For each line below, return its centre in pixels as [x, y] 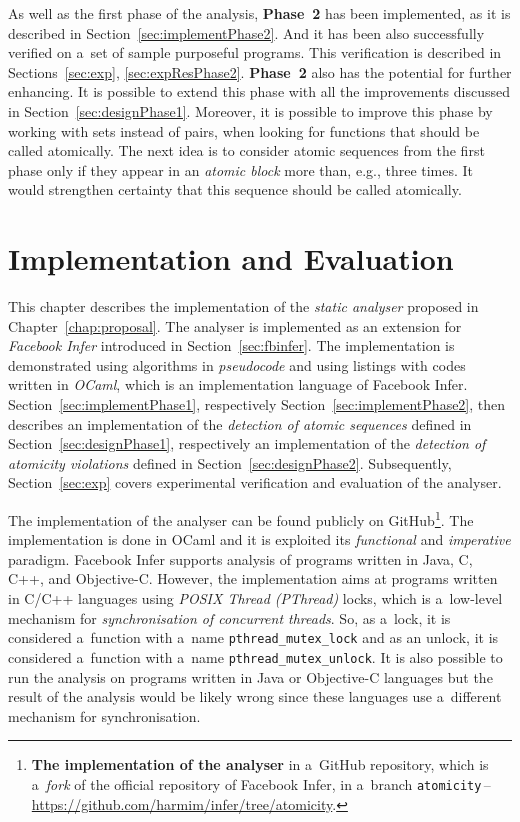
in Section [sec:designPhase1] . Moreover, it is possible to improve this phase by [250, 110]
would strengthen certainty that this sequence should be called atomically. [235, 189]
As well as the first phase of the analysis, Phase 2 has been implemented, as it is [259, 13]
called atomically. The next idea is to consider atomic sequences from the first [246, 150]
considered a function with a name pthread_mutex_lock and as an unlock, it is [253, 637]
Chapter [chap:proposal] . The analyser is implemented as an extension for [235, 325]
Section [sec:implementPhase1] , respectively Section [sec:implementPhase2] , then [257, 404]
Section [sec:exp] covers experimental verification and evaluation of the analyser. [255, 482]
